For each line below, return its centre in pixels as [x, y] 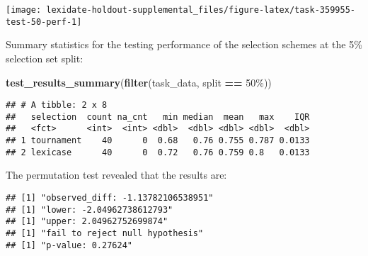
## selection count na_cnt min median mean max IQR [158, 117]
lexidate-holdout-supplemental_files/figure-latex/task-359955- [201, 10]
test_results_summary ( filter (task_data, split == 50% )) [139, 82]
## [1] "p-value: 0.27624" [69, 245]
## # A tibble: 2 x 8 [57, 105]
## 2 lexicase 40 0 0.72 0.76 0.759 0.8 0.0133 [158, 152]
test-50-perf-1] [44, 22]
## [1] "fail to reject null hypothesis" [105, 233]
